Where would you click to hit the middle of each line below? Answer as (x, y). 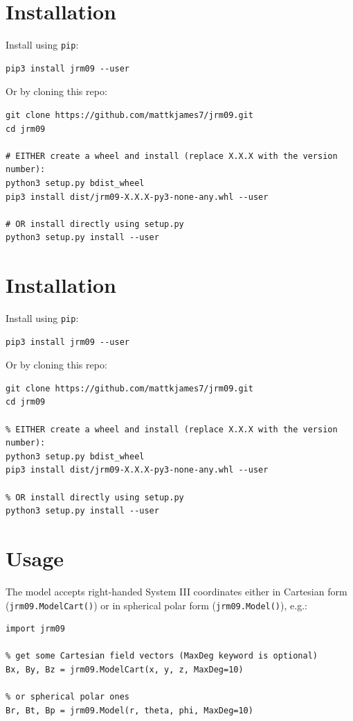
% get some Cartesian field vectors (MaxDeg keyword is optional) (162, 656)
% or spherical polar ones (67, 697)
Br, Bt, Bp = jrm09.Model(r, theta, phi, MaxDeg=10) (129, 710)
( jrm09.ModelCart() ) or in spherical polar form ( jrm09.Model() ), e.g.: (156, 605)
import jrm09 (35, 629)
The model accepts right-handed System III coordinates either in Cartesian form (176, 591)
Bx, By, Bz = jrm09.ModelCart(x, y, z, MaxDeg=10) (125, 669)
